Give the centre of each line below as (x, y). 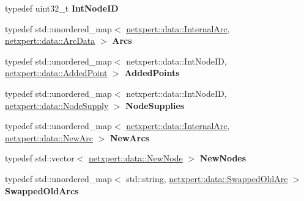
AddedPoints (152, 73)
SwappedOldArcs (42, 190)
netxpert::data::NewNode (136, 158)
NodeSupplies (155, 105)
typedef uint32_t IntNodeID (62, 8)
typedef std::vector (40, 158)
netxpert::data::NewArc (49, 137)
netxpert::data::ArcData (50, 41)
